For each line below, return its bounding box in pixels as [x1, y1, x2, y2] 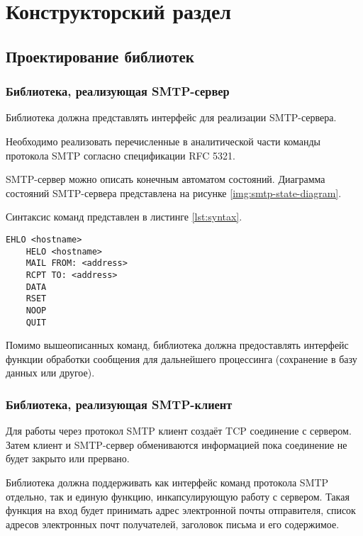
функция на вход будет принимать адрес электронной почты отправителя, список [6, 503, 356, 518]
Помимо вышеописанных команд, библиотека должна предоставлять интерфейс [6, 337, 349, 352]
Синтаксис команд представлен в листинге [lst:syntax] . [6, 209, 242, 224]
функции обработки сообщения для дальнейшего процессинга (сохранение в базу [6, 351, 357, 366]
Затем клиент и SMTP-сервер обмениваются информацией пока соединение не [6, 437, 347, 452]
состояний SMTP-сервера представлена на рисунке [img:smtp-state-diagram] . [6, 185, 342, 200]
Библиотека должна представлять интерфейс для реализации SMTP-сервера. [6, 110, 337, 125]
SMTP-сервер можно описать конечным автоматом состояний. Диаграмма [6, 172, 325, 186]
